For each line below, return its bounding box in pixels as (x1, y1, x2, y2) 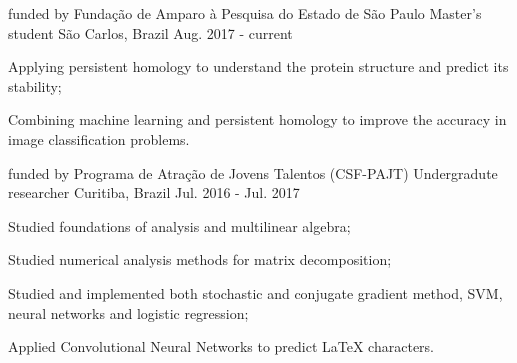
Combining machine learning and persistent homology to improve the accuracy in (8, 109, 507, 130)
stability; (8, 75, 62, 96)
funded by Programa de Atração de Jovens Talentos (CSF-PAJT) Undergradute (8, 162, 498, 183)
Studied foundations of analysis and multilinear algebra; (8, 215, 351, 236)
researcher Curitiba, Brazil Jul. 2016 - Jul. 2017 (8, 182, 300, 203)
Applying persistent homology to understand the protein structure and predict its (8, 56, 509, 77)
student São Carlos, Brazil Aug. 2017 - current (8, 22, 293, 43)
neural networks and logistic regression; (8, 302, 249, 323)
